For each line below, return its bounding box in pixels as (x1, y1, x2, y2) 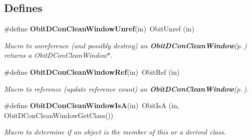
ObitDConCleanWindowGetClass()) (4, 110, 114, 120)
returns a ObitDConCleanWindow (4, 50, 107, 60)
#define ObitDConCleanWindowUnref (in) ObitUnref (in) (4, 23, 195, 34)
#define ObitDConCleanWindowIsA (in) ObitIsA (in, (4, 100, 179, 111)
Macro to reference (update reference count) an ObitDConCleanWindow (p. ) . (4, 83, 249, 94)
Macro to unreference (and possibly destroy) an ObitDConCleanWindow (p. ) (4, 40, 247, 50)
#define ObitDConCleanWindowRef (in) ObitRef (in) (4, 66, 180, 77)
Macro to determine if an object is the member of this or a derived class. (4, 127, 226, 137)
